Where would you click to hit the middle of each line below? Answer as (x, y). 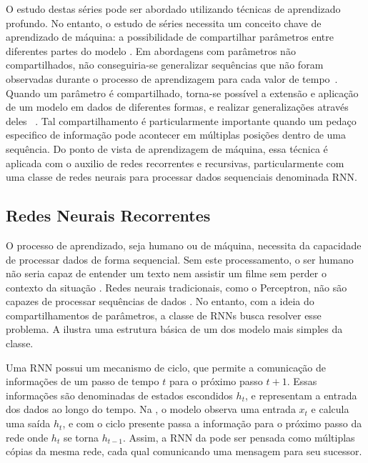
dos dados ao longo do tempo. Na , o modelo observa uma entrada (151, 409)
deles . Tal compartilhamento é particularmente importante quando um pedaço (181, 120)
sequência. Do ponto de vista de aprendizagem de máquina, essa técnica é (167, 148)
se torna (81, 437)
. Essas (302, 381)
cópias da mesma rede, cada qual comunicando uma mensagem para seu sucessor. (184, 451)
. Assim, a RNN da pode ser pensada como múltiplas (239, 437)
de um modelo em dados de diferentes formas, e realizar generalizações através (177, 107)
